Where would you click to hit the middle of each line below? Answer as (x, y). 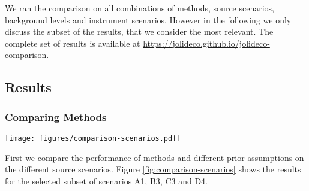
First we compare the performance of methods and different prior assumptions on (154, 157)
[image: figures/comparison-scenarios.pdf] (93, 138)
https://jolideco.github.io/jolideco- (206, 43)
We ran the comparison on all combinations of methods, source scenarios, (139, 8)
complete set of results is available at (73, 43)
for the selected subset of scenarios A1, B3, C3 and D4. (106, 181)
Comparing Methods (56, 116)
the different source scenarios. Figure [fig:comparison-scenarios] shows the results (153, 169)
